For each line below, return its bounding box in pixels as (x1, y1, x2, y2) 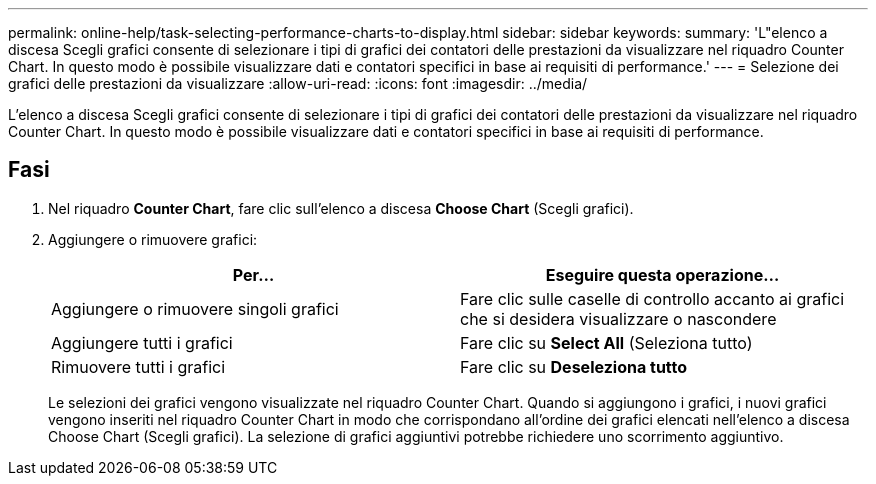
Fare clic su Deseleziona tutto (460, 356, 688, 377)
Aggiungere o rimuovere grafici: (48, 230, 258, 248)
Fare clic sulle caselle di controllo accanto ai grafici (460, 288, 845, 309)
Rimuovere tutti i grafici (51, 356, 226, 377)
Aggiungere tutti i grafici (51, 332, 233, 353)
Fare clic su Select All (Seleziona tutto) (460, 332, 753, 353)
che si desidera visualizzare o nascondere (460, 308, 777, 329)
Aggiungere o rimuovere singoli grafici (51, 298, 339, 319)
